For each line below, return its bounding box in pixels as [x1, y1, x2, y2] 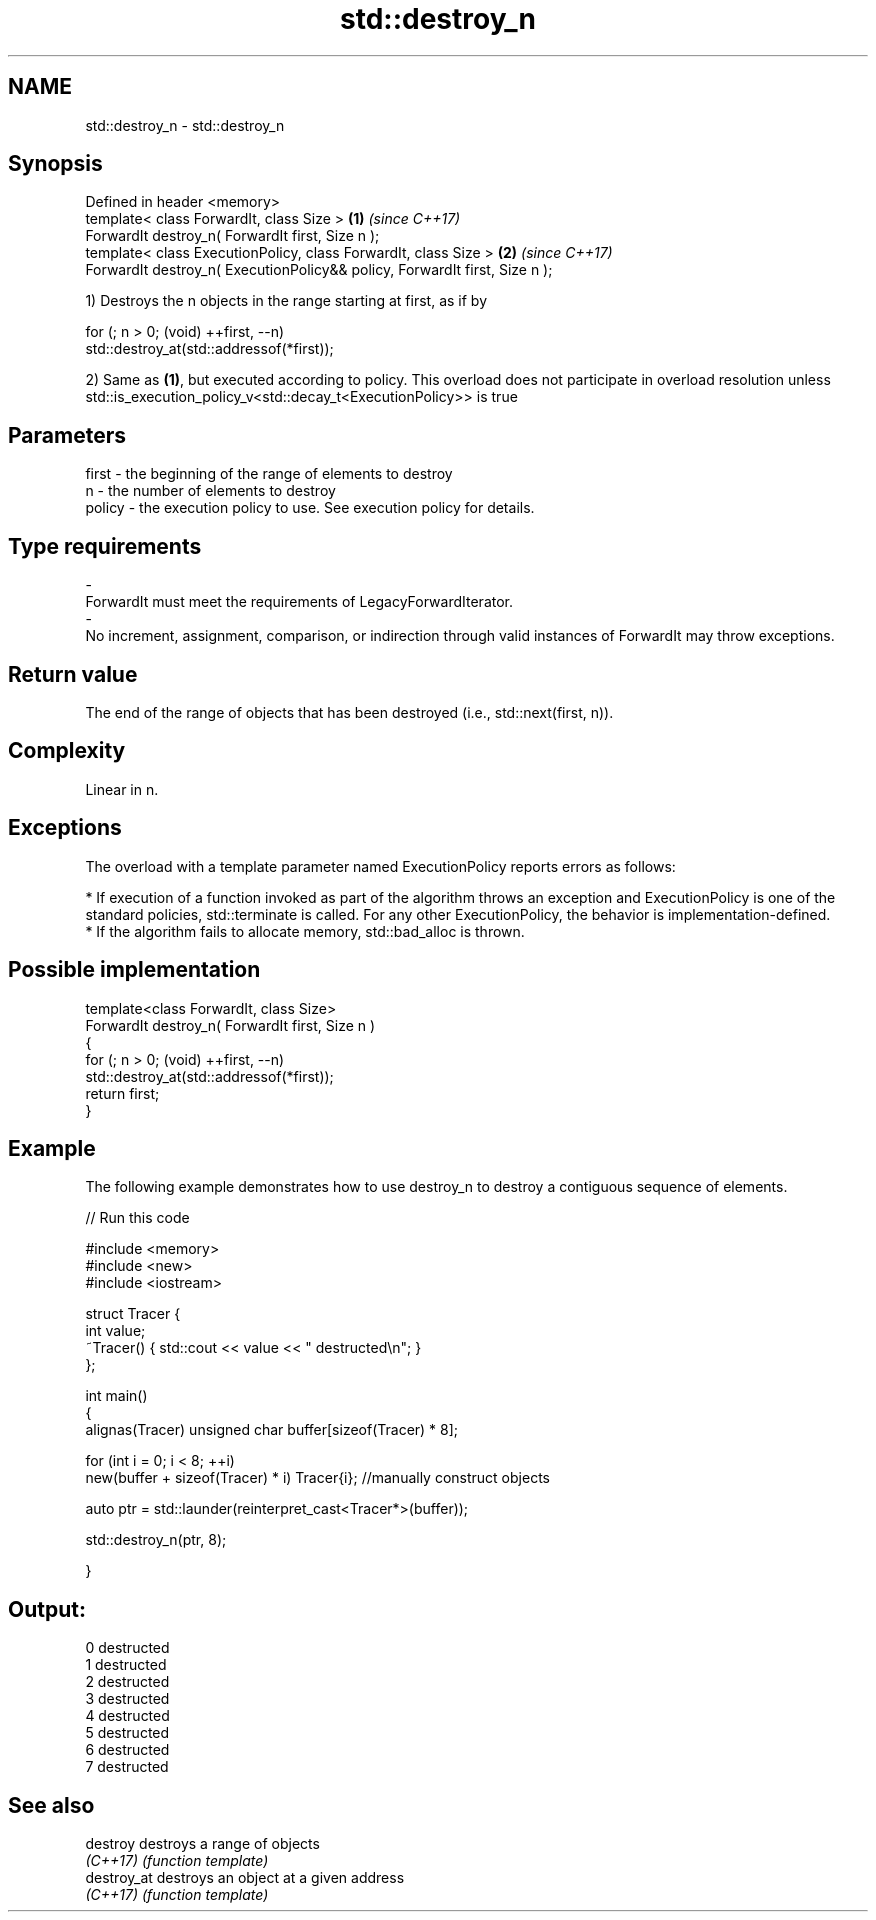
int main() [85, 1387, 148, 1405]
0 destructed [85, 1639, 170, 1657]
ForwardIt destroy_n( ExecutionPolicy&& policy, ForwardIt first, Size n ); [85, 261, 553, 279]
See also [8, 1792, 95, 1818]
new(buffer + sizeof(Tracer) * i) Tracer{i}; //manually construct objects [85, 1469, 550, 1487]
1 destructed [85, 1656, 167, 1674]
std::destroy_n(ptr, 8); [85, 1531, 227, 1549]
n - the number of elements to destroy [85, 482, 336, 500]
